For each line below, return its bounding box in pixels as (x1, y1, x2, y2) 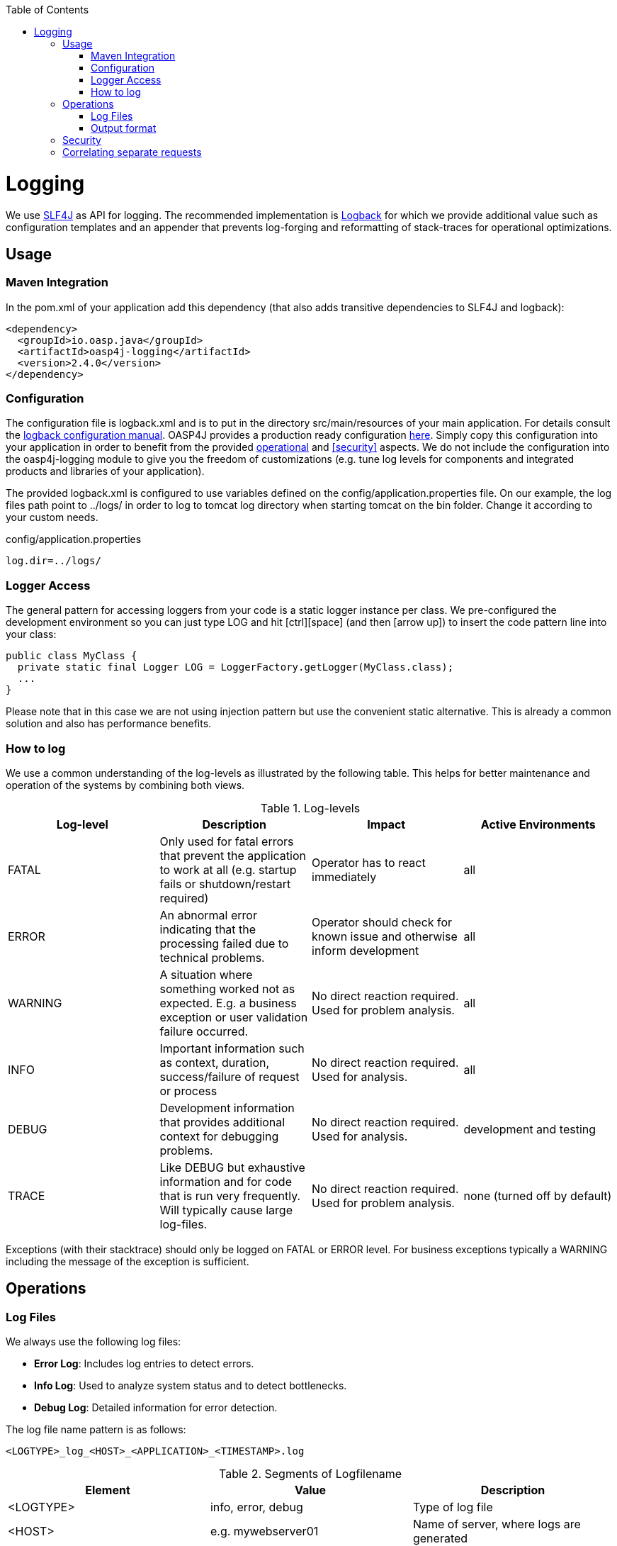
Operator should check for (312, 914, 453, 929)
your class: (6, 628, 57, 641)
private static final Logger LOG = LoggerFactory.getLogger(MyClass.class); (17, 661, 454, 673)
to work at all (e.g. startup (159, 862, 297, 877)
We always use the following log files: (6, 1335, 181, 1348)
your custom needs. (6, 511, 98, 524)
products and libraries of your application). (6, 465, 205, 478)
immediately (312, 869, 377, 884)
